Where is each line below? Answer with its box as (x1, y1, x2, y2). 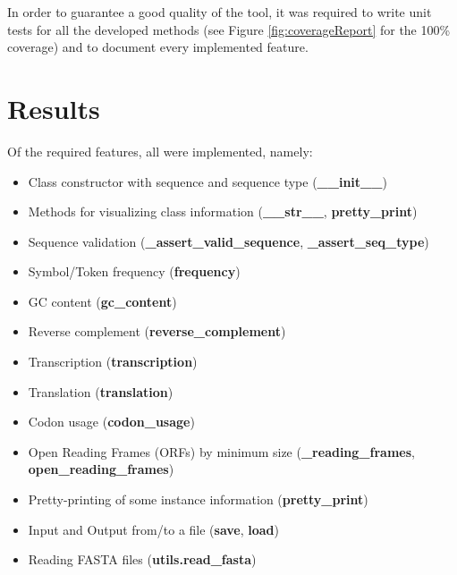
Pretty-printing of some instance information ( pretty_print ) (28, 490, 368, 509)
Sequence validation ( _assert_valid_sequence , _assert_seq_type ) (28, 232, 429, 250)
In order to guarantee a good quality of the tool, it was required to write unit (7, 3, 432, 21)
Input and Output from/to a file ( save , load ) (28, 520, 280, 538)
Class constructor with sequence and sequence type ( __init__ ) (28, 172, 387, 190)
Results (7, 89, 100, 126)
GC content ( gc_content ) (28, 292, 177, 310)
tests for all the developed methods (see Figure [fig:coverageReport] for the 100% (7, 20, 451, 38)
